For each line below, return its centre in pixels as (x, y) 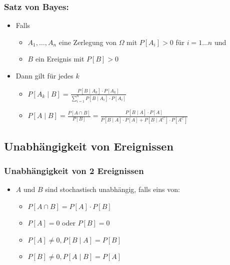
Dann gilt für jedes (44, 75)
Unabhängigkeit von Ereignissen (89, 146)
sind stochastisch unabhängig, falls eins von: (112, 189)
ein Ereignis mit (60, 59)
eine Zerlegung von (87, 42)
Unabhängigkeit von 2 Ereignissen (74, 171)
